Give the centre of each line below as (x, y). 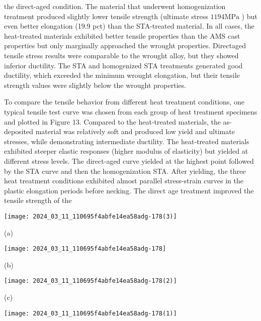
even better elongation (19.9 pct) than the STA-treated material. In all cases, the (129, 26)
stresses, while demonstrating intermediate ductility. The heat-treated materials (127, 141)
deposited (19, 131)
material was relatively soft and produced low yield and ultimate (135, 131)
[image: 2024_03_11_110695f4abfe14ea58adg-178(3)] (91, 216)
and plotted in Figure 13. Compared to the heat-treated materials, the (112, 121)
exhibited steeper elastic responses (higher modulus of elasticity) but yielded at (126, 151)
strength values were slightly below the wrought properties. (95, 85)
